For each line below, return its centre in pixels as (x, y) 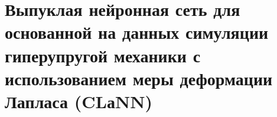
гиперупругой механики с (103, 55)
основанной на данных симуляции (137, 32)
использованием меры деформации (139, 78)
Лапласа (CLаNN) (79, 101)
